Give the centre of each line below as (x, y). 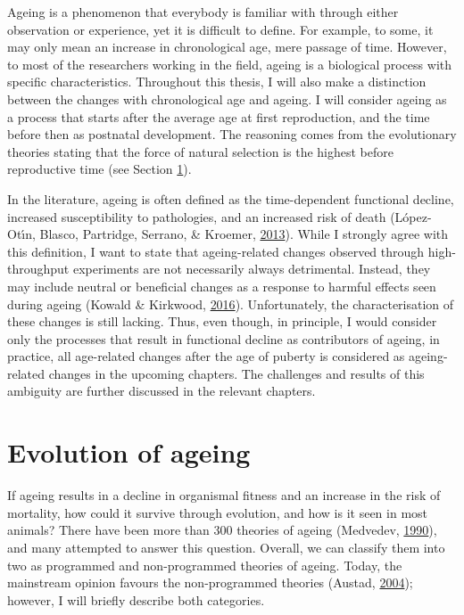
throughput (38, 269)
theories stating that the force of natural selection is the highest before (200, 151)
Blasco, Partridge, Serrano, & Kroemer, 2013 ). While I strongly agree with (244, 234)
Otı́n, (21, 234)
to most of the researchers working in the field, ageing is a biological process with (230, 64)
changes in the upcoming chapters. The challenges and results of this (236, 373)
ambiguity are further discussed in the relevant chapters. (162, 391)
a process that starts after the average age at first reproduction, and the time (219, 116)
